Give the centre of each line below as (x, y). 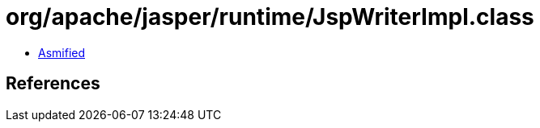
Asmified (62, 52)
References (53, 84)
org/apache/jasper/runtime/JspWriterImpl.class (270, 17)
